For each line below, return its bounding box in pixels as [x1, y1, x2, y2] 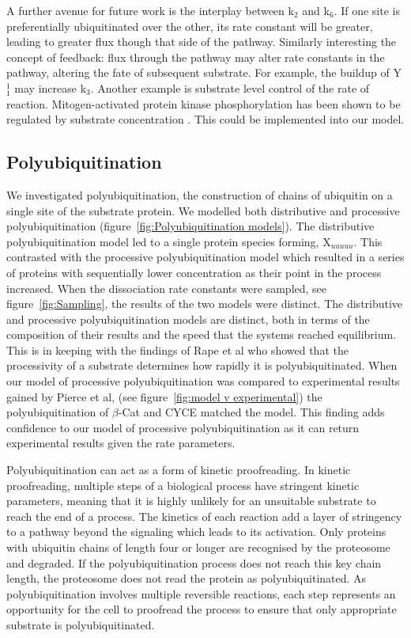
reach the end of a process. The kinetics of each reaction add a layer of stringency [6, 507, 402, 524]
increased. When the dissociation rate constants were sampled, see [6, 279, 327, 296]
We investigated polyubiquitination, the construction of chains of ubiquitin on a [6, 186, 393, 203]
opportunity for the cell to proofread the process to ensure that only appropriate [6, 601, 397, 617]
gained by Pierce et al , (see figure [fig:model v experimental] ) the [6, 388, 322, 404]
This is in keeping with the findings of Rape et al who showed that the [6, 341, 349, 358]
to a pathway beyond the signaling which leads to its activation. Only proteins [6, 523, 386, 540]
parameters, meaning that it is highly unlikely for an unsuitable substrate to [6, 492, 376, 509]
